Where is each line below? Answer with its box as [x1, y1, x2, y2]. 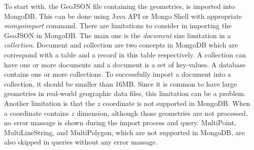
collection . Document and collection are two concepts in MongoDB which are [4, 40, 238, 50]
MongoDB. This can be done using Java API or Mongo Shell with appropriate [4, 10, 242, 21]
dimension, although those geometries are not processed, [76, 107, 248, 118]
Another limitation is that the [4, 98, 95, 108]
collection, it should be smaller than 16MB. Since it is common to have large [4, 78, 237, 89]
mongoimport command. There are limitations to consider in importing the [4, 20, 232, 31]
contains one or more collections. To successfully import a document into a [4, 69, 231, 79]
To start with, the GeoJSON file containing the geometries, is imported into [4, 1, 235, 11]
